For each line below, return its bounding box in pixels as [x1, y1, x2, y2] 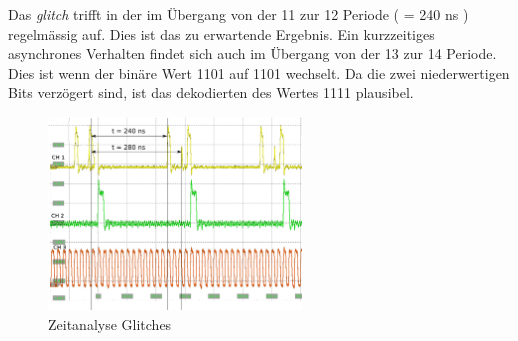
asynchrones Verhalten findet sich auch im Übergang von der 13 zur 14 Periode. [8, 43, 497, 64]
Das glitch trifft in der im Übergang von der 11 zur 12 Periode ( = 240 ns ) [8, 4, 469, 24]
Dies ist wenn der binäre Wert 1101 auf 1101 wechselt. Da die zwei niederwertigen [8, 62, 510, 83]
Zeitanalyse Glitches [48, 313, 172, 334]
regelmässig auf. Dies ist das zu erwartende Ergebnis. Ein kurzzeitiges [8, 23, 435, 44]
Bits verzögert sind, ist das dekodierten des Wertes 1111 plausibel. [8, 82, 414, 103]
